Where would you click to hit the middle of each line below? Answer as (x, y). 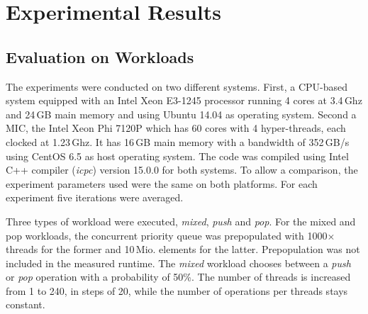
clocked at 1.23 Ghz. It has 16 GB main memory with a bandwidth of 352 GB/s (178, 141)
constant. (26, 304)
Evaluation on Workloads (100, 56)
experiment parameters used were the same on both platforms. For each (162, 183)
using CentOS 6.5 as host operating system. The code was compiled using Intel (177, 156)
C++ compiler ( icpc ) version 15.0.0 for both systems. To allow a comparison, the (182, 170)
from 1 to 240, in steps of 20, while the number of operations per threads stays (177, 290)
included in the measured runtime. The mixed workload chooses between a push (178, 263)
